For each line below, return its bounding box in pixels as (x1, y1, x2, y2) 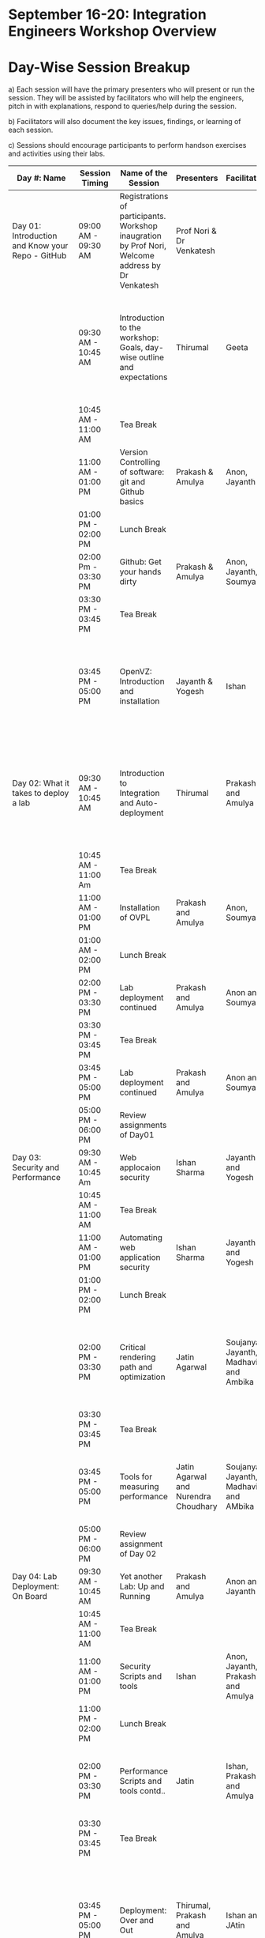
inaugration (119, 231, 162, 242)
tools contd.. (119, 1785, 166, 1797)
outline (139, 352, 164, 363)
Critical (119, 1342, 146, 1353)
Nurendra (176, 1491, 211, 1503)
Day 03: (12, 1152, 42, 1163)
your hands (119, 567, 162, 578)
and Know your (12, 240, 69, 251)
